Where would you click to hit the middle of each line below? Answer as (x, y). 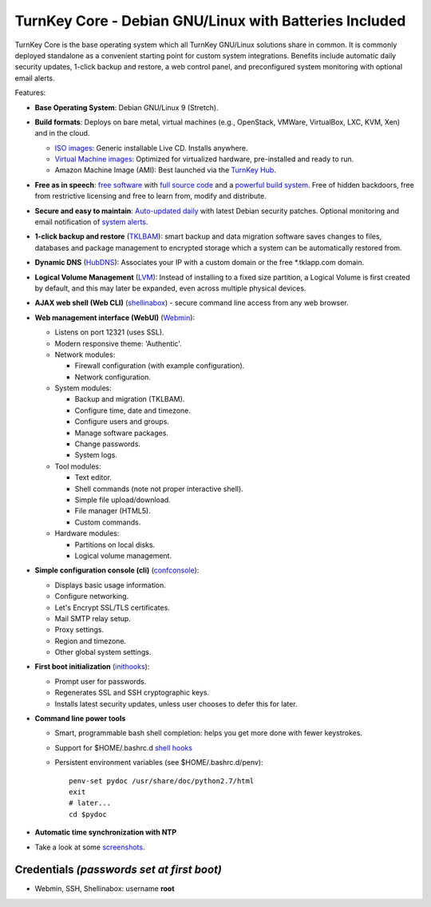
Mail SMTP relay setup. (93, 618)
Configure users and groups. (122, 422)
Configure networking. (92, 596)
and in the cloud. (62, 133)
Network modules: (85, 354)
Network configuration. (113, 377)
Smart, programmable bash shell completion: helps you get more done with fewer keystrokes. (209, 733)
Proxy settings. (79, 630)
